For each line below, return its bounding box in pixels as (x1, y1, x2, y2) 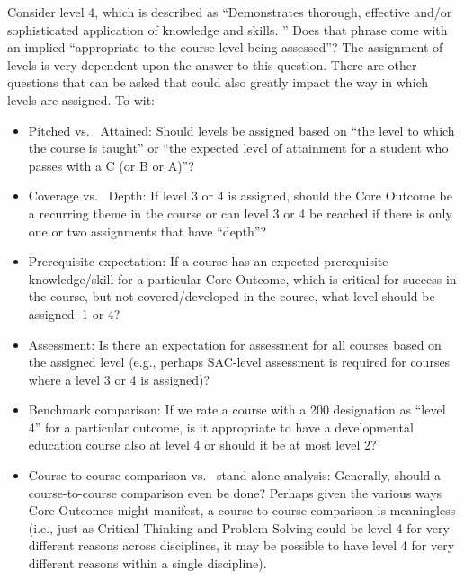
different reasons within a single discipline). (28, 554, 267, 573)
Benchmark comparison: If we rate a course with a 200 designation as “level (28, 400, 446, 419)
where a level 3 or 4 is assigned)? (28, 370, 210, 388)
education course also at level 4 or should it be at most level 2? (28, 435, 377, 454)
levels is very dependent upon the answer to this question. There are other (7, 55, 417, 74)
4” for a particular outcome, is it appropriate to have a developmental (28, 417, 414, 436)
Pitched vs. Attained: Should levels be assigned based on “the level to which (28, 120, 455, 139)
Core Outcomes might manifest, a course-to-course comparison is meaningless (28, 501, 456, 520)
